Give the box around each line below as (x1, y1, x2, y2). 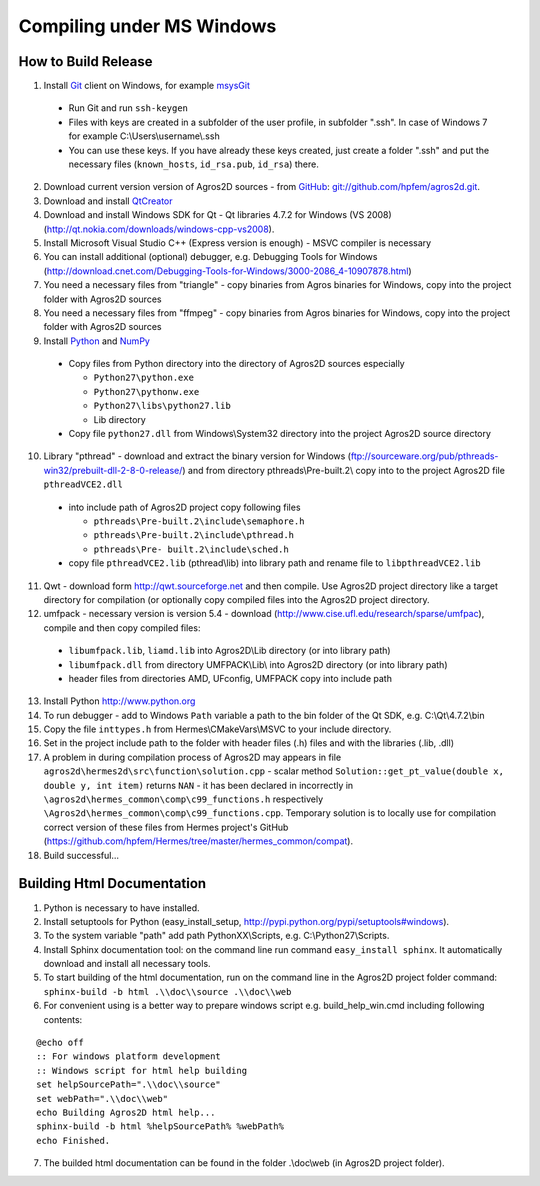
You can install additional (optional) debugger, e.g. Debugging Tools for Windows (43, 251, 378, 263)
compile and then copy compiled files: (43, 621, 201, 634)
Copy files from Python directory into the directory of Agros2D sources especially (68, 358, 405, 370)
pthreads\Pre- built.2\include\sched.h (93, 543, 289, 555)
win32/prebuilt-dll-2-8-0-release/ (43, 464, 183, 476)
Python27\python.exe (93, 372, 195, 384)
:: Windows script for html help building (36, 1065, 248, 1076)
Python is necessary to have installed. (43, 901, 200, 914)
